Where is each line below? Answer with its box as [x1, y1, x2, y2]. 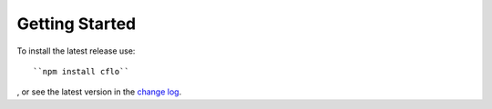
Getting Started [16, 14, 137, 34]
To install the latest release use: [16, 45, 136, 56]
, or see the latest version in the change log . [16, 86, 182, 97]
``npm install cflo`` [33, 66, 129, 76]
